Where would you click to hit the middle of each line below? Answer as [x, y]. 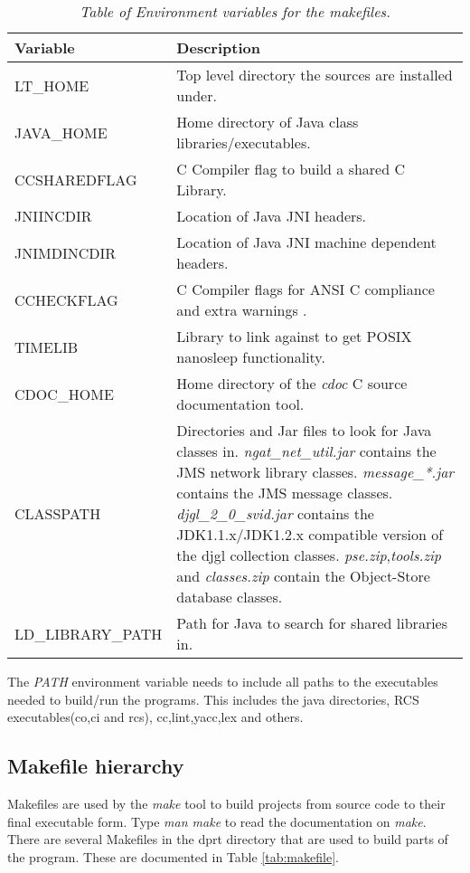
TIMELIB [47, 346]
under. [197, 95]
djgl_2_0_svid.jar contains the [275, 513]
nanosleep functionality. [251, 357]
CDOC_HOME [64, 394]
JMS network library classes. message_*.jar [315, 472]
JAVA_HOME [61, 132]
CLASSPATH [58, 513]
